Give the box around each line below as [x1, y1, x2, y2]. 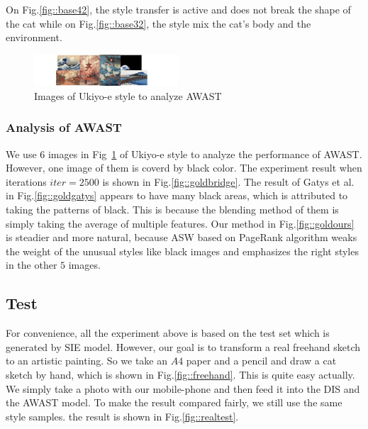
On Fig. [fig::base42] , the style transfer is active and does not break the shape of [6, 2, 351, 16]
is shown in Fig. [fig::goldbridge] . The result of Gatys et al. [102, 174, 355, 189]
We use [6, 146, 37, 161]
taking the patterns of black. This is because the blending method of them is [6, 202, 339, 217]
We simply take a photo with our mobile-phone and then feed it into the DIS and [6, 381, 360, 396]
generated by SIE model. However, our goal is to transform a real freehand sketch [6, 339, 361, 354]
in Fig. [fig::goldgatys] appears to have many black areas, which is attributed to [6, 188, 348, 203]
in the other [6, 257, 57, 272]
